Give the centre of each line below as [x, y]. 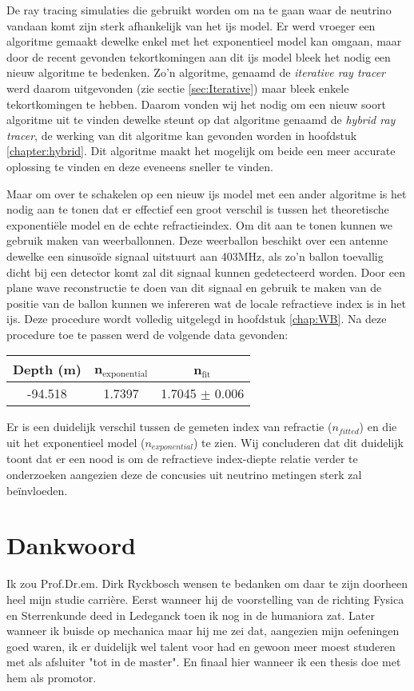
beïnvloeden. [37, 490]
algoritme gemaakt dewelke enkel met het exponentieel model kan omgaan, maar [204, 41]
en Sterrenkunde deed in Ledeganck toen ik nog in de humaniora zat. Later [191, 615]
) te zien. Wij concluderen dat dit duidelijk [298, 442]
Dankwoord [71, 545]
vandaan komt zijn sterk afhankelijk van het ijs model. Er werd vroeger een [191, 25]
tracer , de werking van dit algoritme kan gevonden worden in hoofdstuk [182, 135]
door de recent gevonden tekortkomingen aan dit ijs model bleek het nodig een [199, 56]
